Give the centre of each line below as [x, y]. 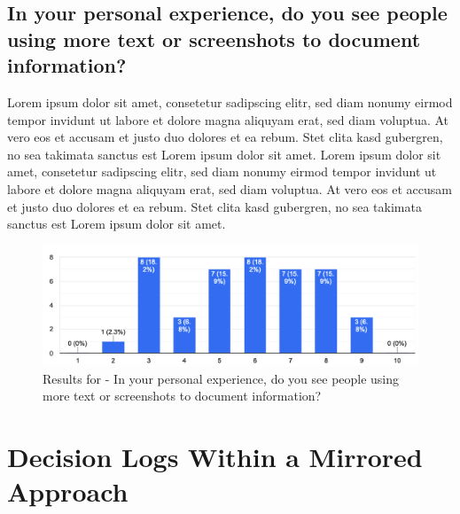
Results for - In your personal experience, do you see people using [221, 378]
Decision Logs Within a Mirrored [215, 456]
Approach [68, 491]
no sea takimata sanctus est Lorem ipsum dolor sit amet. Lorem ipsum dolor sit [224, 154]
